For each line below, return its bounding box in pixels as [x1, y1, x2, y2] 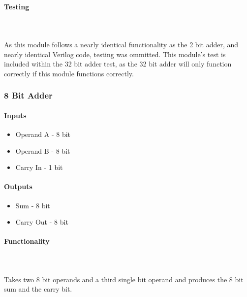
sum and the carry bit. [4, 284, 72, 294]
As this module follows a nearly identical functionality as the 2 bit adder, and [4, 39, 239, 49]
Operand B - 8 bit [15, 145, 70, 156]
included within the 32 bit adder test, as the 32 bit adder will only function [4, 59, 232, 69]
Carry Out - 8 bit [15, 217, 68, 227]
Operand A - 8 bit [15, 129, 71, 139]
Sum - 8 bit [15, 200, 50, 210]
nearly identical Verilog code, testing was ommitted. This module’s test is [4, 49, 226, 59]
